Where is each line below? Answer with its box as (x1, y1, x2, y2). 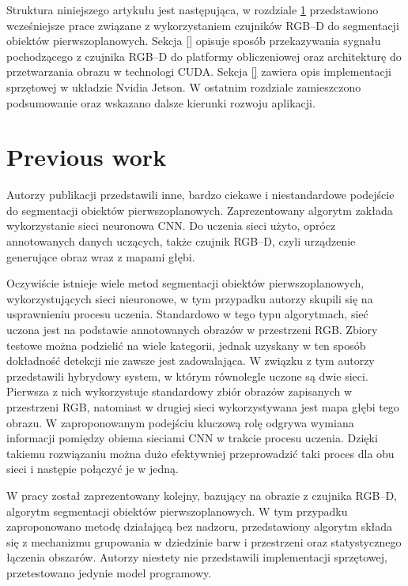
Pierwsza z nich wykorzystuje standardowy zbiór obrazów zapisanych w (6, 383, 353, 400)
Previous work (6, 141, 167, 173)
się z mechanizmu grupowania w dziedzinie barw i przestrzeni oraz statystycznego (6, 533, 402, 550)
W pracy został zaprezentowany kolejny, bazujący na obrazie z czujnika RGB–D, (6, 486, 398, 503)
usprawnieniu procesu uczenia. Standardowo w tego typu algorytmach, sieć (6, 306, 368, 322)
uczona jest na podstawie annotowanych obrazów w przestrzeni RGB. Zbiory (6, 321, 378, 338)
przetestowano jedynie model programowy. (6, 564, 212, 580)
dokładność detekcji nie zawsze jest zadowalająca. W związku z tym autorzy (6, 352, 375, 369)
